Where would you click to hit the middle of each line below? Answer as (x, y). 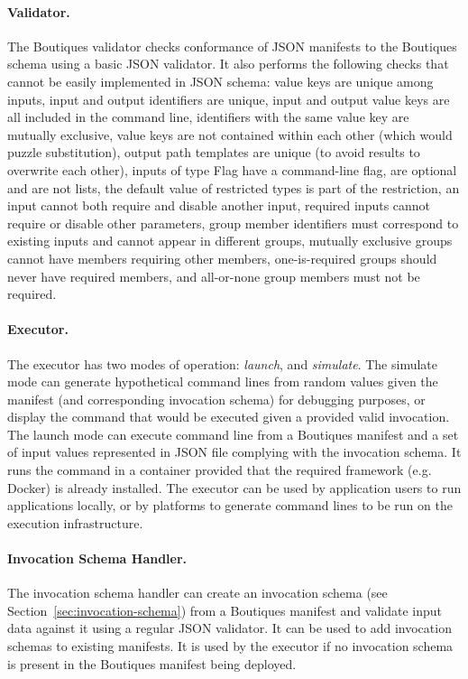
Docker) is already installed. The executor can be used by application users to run (234, 487)
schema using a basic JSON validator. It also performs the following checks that (228, 64)
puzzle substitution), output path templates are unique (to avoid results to (214, 152)
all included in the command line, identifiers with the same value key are (208, 117)
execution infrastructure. (75, 522)
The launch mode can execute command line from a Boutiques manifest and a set (233, 434)
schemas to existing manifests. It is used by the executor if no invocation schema (230, 646)
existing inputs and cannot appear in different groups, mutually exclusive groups (230, 241)
